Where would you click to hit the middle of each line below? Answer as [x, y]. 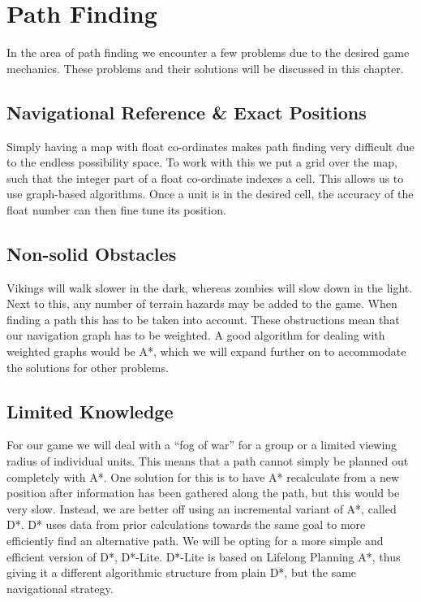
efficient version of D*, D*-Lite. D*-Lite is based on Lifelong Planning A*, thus [204, 556]
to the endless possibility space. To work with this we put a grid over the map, [202, 162]
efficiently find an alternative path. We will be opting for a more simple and [195, 541]
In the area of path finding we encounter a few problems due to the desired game [208, 52]
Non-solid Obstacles [92, 253]
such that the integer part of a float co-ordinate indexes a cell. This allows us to [205, 178]
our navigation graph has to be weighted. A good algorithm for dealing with [196, 335]
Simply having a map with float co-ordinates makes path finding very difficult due [210, 146]
